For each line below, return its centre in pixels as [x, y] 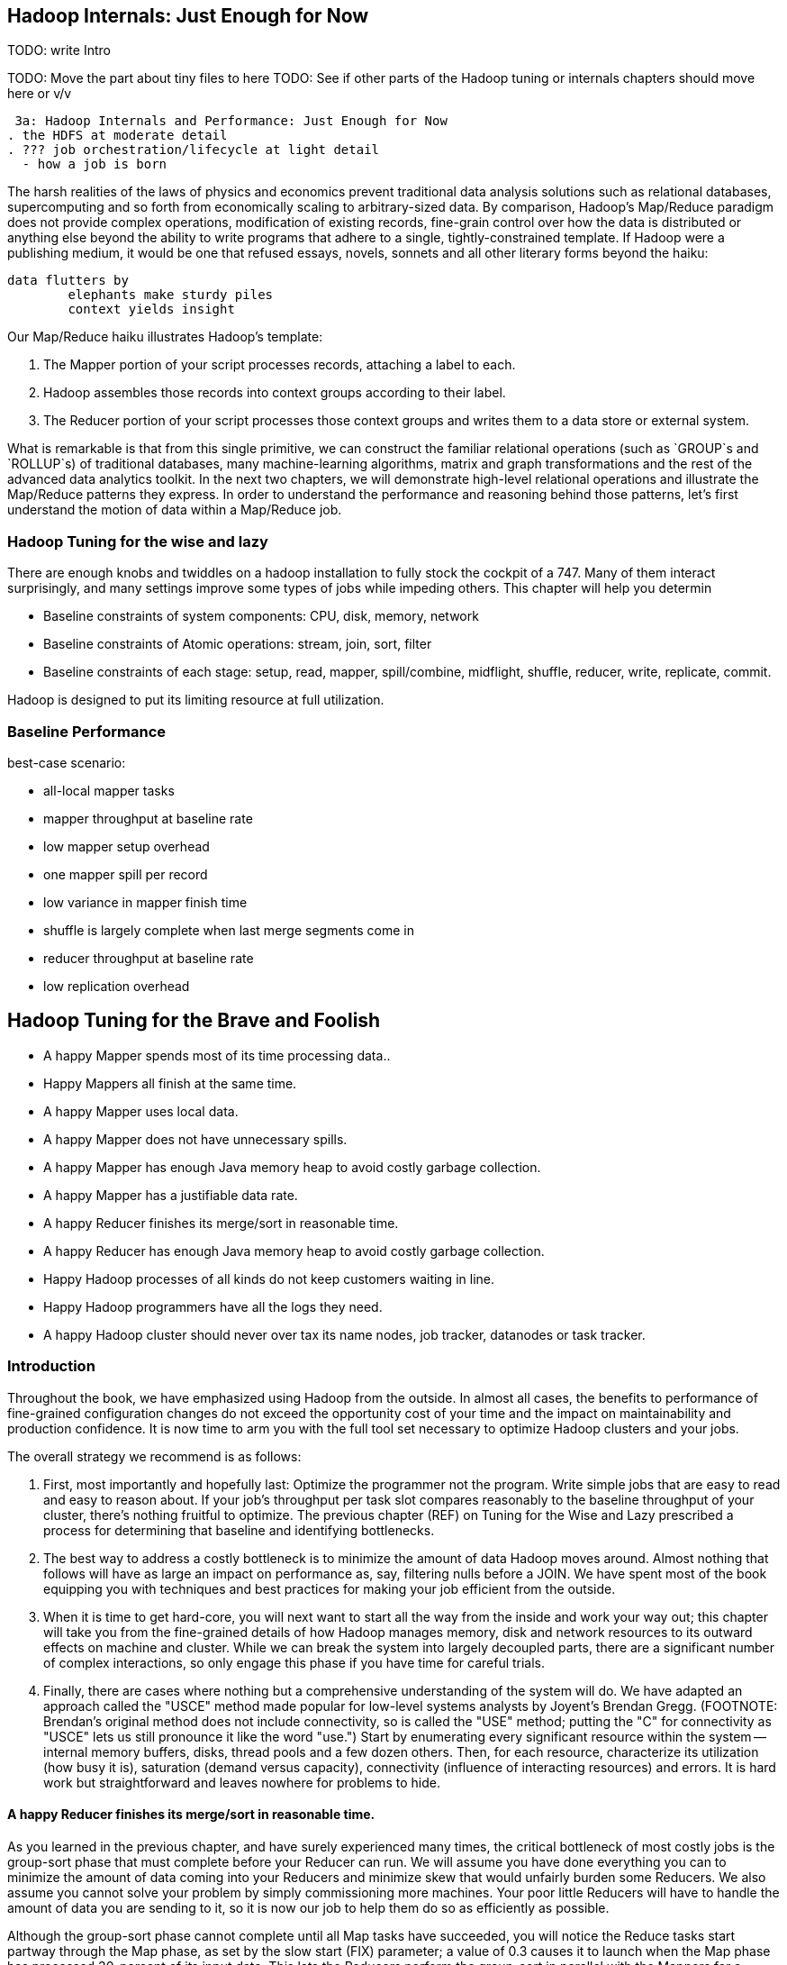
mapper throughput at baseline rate [148, 818]
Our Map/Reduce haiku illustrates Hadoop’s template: [165, 337]
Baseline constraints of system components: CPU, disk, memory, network [261, 616]
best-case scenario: [67, 762]
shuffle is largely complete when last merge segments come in [229, 930]
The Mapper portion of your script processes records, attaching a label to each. [280, 365]
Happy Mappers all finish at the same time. [170, 1083]
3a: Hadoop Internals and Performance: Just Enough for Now [231, 121]
